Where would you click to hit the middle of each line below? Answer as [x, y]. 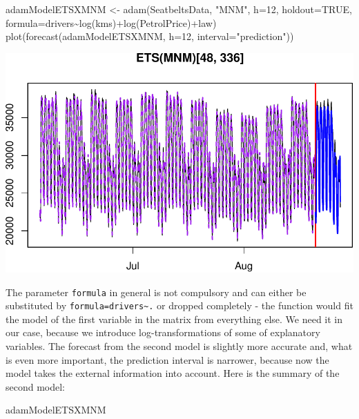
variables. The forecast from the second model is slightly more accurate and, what [179, 346]
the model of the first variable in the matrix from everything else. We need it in [174, 319]
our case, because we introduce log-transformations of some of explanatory [163, 332]
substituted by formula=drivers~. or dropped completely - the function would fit [179, 305]
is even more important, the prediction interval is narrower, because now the [167, 359]
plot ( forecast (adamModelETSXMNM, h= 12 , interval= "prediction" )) [150, 36]
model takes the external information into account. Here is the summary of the [173, 373]
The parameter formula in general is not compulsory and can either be [156, 292]
